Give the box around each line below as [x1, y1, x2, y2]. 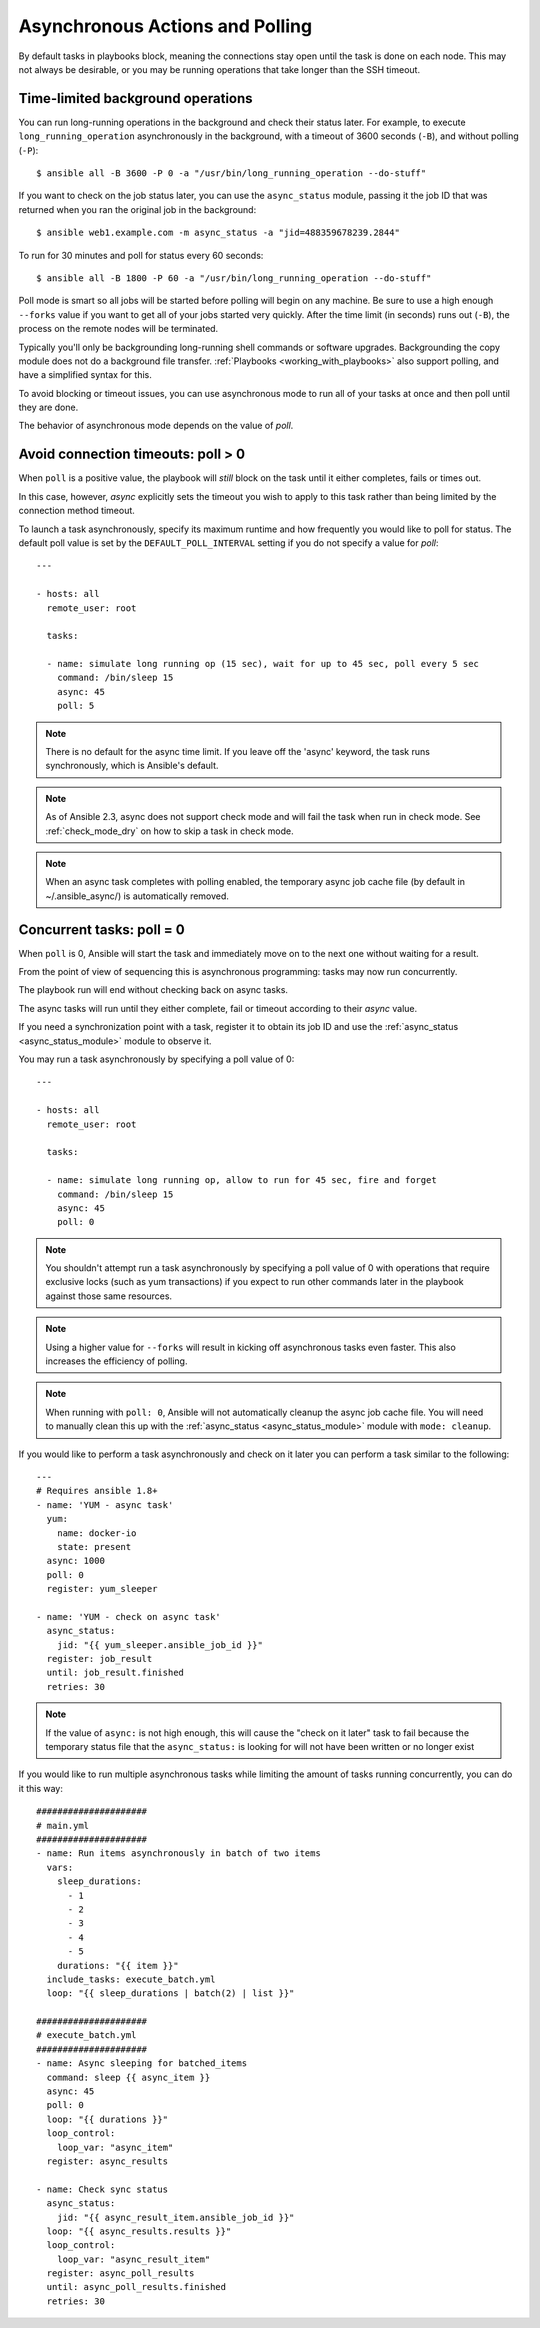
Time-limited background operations [18, 90, 254, 107]
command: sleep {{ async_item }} [46, 2071, 211, 2083]
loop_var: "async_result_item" [56, 2253, 211, 2265]
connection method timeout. [18, 505, 135, 517]
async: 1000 [46, 1555, 105, 1567]
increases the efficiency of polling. [45, 1355, 188, 1367]
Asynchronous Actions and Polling [18, 15, 313, 37]
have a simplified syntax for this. [18, 369, 152, 381]
